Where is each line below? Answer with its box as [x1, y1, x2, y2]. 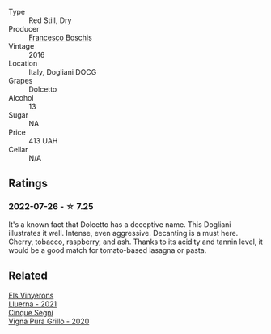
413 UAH [28, 136, 58, 145]
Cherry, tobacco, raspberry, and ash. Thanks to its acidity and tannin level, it [8, 237, 263, 246]
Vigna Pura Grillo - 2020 [8, 316, 90, 326]
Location [8, 58, 38, 68]
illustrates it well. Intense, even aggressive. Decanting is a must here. [8, 228, 239, 238]
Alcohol [8, 93, 34, 102]
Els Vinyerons [8, 290, 54, 300]
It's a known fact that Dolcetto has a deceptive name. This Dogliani [8, 219, 231, 229]
